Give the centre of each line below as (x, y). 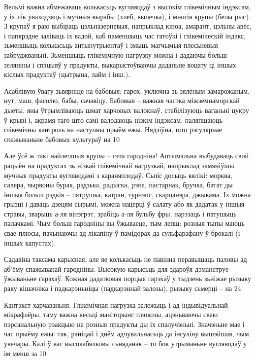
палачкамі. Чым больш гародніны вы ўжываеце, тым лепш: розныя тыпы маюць (124, 223)
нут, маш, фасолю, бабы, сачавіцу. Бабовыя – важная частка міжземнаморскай (122, 100)
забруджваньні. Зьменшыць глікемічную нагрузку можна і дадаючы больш (115, 54)
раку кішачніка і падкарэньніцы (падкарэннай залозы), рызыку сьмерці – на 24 (123, 288)
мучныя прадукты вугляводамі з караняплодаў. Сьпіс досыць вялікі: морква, (118, 175)
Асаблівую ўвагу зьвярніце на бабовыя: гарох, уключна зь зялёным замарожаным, (127, 90)
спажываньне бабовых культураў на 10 (62, 139)
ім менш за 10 (25, 353)
